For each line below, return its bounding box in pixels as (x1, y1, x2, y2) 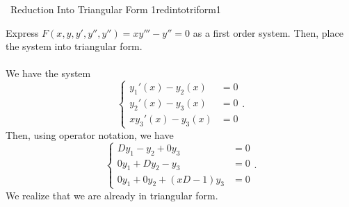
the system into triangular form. (6, 39, 143, 53)
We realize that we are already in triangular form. (6, 188, 218, 202)
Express (6, 25, 39, 40)
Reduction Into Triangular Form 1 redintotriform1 (10, 2, 221, 16)
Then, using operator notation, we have (6, 127, 174, 142)
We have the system (6, 66, 91, 81)
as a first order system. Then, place (193, 25, 343, 40)
